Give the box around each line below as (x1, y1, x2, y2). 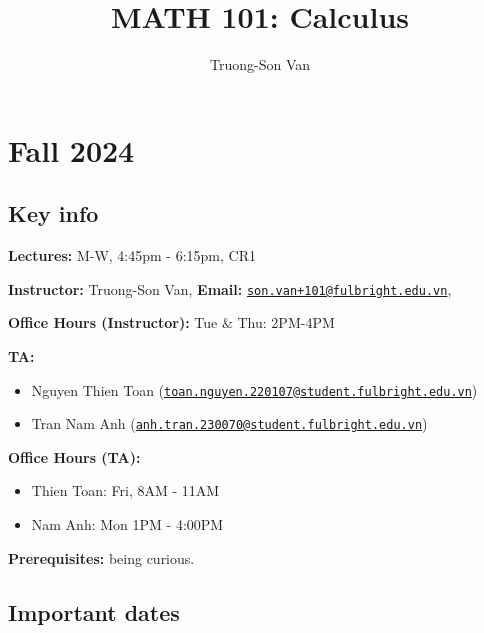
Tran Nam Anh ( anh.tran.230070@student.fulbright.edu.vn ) (31, 413, 428, 434)
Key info (8, 198, 99, 229)
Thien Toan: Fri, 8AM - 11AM (31, 480, 220, 501)
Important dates (8, 596, 180, 627)
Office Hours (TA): (8, 446, 141, 467)
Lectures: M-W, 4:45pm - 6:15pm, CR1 (8, 245, 257, 266)
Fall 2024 (8, 129, 135, 170)
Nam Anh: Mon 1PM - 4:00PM (31, 514, 224, 535)
